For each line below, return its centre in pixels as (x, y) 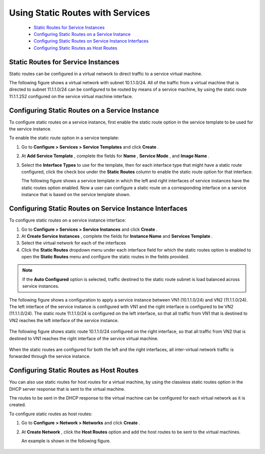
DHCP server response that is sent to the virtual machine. (67, 389)
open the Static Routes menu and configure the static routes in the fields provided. (105, 257)
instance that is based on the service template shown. (76, 195)
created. (18, 405)
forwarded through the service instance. (50, 356)
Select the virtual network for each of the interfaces (74, 243)
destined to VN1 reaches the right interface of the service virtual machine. (84, 338)
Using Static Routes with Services (79, 13)
